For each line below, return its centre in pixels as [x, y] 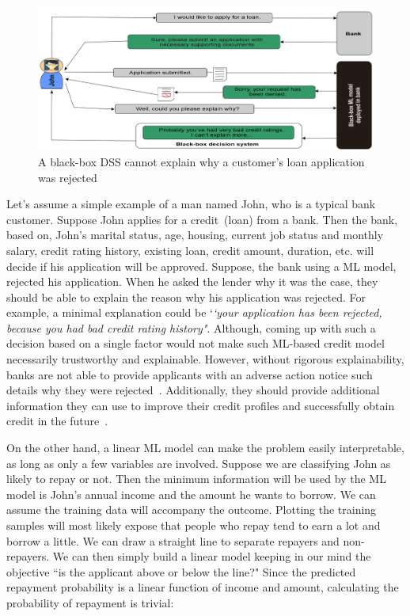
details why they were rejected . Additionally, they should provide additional [193, 390]
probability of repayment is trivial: [90, 602]
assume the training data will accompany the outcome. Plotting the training [192, 510]
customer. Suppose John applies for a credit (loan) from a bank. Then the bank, [202, 219]
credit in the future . [57, 421]
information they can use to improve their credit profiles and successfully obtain [201, 405]
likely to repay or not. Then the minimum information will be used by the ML [196, 479]
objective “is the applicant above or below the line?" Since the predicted [181, 571]
